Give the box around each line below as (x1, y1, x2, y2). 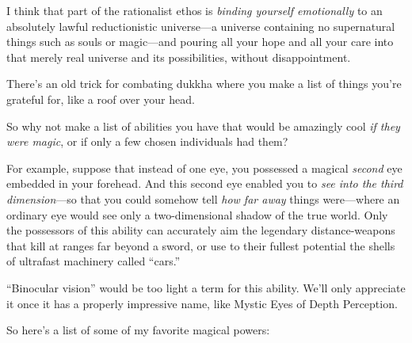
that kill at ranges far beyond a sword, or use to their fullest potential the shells (6, 237, 395, 253)
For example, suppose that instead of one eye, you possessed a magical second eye (6, 159, 402, 176)
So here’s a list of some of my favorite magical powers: (6, 322, 270, 338)
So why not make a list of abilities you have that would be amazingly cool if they (6, 117, 400, 134)
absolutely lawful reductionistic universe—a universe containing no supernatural (6, 17, 395, 34)
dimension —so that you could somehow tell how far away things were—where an (6, 190, 400, 207)
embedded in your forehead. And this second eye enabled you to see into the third (6, 175, 403, 192)
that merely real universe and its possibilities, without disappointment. (6, 48, 351, 65)
